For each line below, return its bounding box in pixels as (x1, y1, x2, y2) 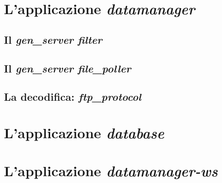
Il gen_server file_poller (4, 60, 131, 75)
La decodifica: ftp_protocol (4, 89, 142, 104)
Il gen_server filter (4, 32, 102, 47)
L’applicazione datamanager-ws (4, 161, 218, 181)
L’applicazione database (4, 122, 165, 143)
